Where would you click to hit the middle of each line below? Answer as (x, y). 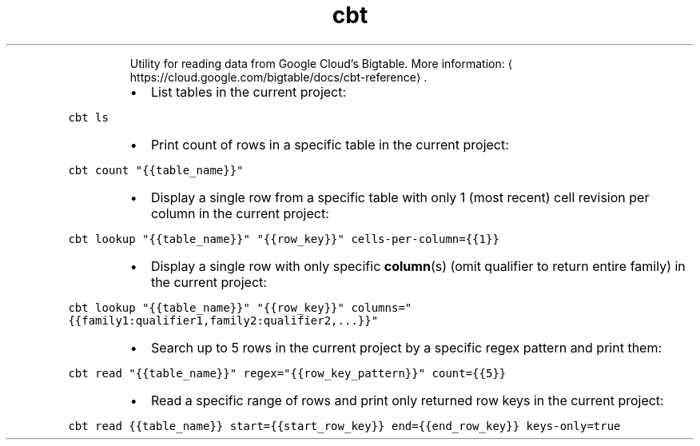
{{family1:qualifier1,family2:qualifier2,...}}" (223, 320)
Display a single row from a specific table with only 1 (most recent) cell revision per (400, 197)
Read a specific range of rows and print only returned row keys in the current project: (407, 400)
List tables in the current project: (249, 92)
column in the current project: (240, 213)
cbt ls (88, 117)
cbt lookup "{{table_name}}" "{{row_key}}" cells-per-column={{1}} (284, 239)
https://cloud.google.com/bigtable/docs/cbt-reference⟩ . (278, 77)
